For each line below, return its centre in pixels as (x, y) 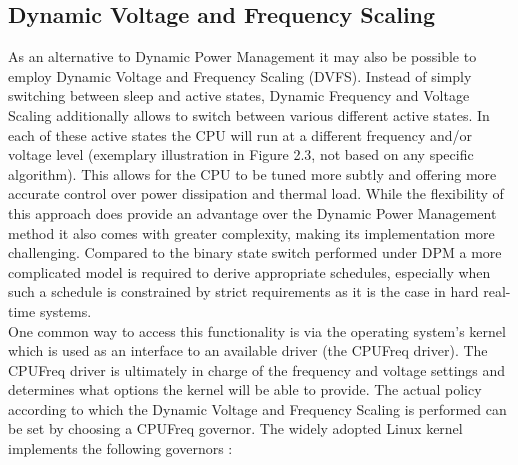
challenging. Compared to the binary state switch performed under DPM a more (255, 252)
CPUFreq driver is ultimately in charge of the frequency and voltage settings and (257, 369)
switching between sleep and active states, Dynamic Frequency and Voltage (239, 95)
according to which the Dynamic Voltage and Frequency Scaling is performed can (257, 408)
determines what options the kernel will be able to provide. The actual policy (245, 389)
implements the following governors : (120, 448)
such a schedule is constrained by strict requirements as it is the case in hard (243, 291)
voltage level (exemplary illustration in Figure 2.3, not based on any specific (241, 154)
